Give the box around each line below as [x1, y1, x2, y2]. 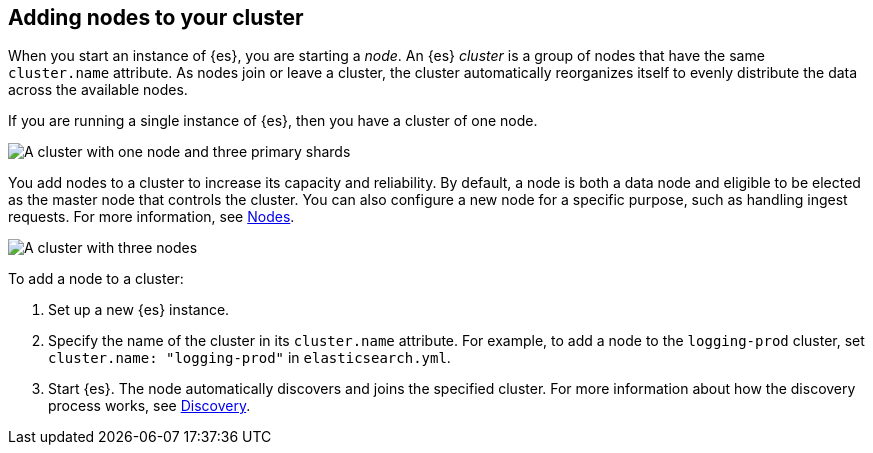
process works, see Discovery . [48, 397, 251, 415]
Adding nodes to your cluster [8, 5, 304, 30]
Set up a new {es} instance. [48, 301, 230, 319]
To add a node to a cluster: [8, 270, 184, 288]
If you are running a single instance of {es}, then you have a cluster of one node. [8, 112, 538, 130]
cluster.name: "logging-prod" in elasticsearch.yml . [48, 349, 451, 367]
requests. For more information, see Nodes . [8, 208, 295, 226]
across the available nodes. [8, 81, 188, 99]
